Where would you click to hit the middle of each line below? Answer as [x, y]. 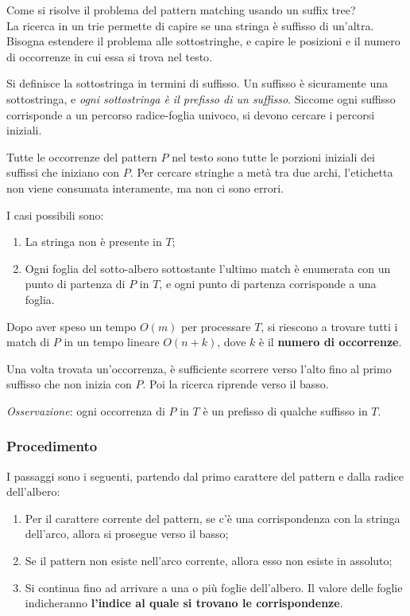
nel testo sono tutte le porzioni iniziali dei [273, 156]
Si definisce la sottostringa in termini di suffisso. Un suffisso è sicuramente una [197, 83]
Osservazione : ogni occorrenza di [86, 410]
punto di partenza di [75, 284]
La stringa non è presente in [93, 242]
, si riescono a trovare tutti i [329, 326]
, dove [232, 342]
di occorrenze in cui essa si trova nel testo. [109, 56]
